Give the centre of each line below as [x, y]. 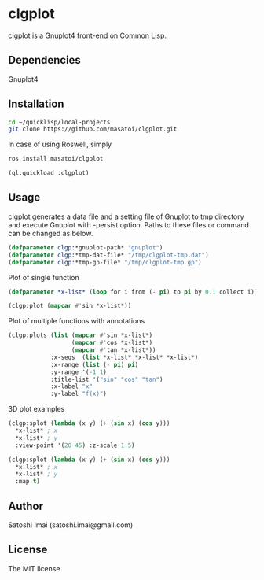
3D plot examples [37, 409]
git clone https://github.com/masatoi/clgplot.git [93, 129]
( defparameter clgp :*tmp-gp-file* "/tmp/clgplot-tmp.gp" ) [105, 262]
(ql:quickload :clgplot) [49, 173]
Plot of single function [44, 277]
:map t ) [28, 482]
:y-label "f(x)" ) [79, 394]
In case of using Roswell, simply [60, 144]
